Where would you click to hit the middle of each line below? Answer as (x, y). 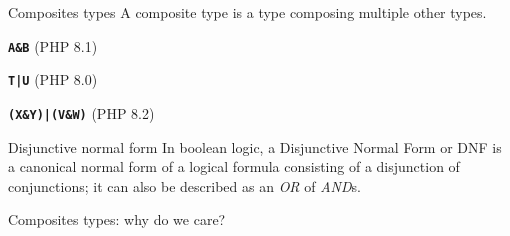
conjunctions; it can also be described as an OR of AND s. (184, 185)
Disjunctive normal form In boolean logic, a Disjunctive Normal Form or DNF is (255, 146)
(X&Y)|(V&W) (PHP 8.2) (81, 112)
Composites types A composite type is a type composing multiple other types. (247, 12)
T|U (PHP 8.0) (53, 79)
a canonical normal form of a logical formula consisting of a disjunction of (234, 166)
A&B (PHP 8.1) (53, 45)
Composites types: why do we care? (117, 219)
